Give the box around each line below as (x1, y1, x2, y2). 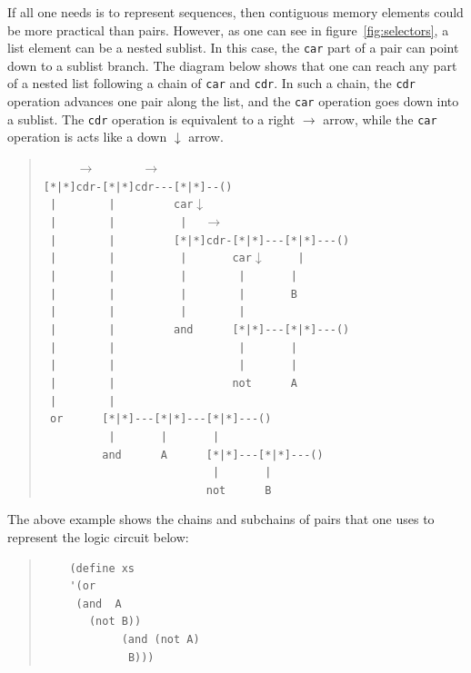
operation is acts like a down (7, 127, 167, 146)
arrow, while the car (323, 109, 437, 128)
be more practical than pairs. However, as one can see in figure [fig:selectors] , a (7, 20, 449, 39)
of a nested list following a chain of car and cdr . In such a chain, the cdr (7, 74, 416, 93)
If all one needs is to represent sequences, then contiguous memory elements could (7, 3, 464, 21)
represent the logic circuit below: (7, 528, 189, 547)
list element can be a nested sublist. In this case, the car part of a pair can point (7, 38, 459, 57)
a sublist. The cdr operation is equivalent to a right (7, 109, 296, 128)
